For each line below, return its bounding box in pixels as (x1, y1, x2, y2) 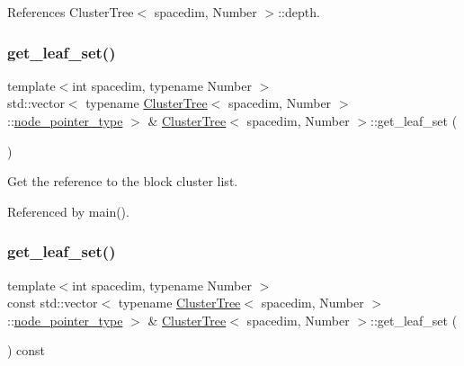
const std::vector (7, 293, 98, 312)
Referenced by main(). (7, 201, 129, 220)
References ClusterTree (7, 3, 134, 21)
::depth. (278, 3, 320, 21)
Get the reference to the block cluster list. (7, 172, 238, 191)
